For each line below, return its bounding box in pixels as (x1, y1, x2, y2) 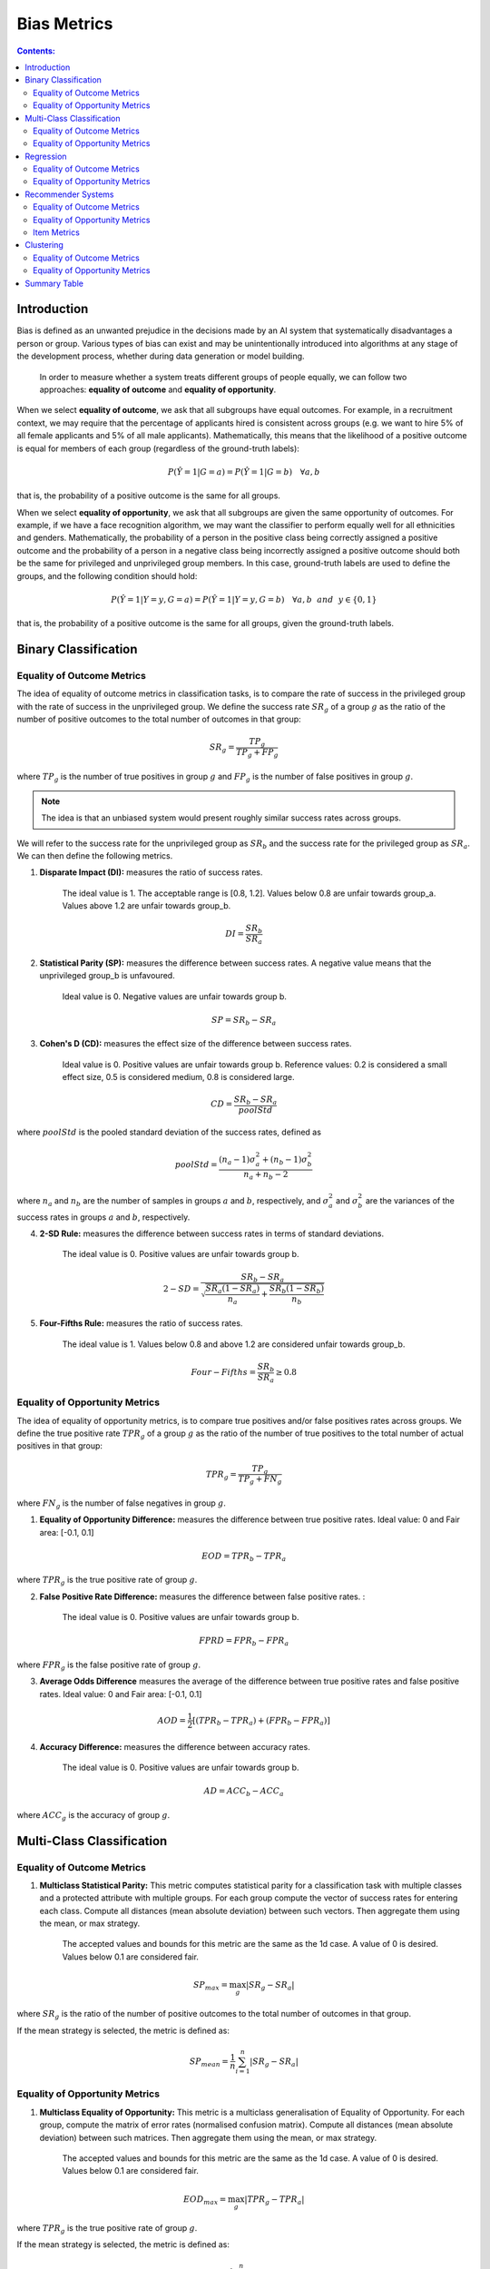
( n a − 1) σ (219, 1154, 256, 1166)
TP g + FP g (236, 747, 279, 760)
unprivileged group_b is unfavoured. (39, 970, 176, 981)
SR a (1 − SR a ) (205, 1283, 260, 1296)
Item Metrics (33, 227, 81, 238)
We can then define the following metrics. (16, 850, 173, 861)
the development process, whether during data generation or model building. (16, 350, 305, 362)
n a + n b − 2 (243, 1169, 289, 1182)
